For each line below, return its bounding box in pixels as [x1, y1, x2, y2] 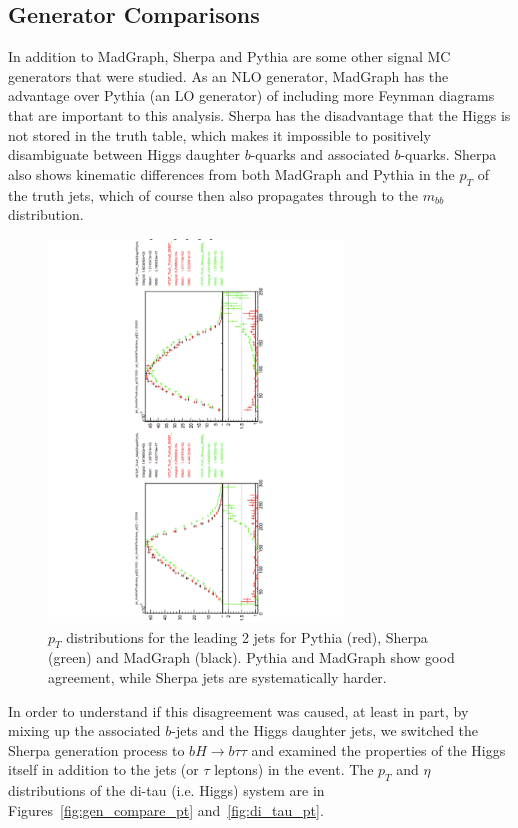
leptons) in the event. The [214, 759, 374, 780]
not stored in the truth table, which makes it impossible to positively [8, 124, 431, 145]
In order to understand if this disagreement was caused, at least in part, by [8, 700, 469, 721]
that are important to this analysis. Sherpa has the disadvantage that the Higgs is [8, 104, 511, 125]
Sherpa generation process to [8, 739, 185, 760]
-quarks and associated [250, 144, 390, 165]
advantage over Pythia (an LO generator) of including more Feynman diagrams [8, 85, 495, 106]
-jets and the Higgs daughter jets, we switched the [171, 720, 479, 741]
